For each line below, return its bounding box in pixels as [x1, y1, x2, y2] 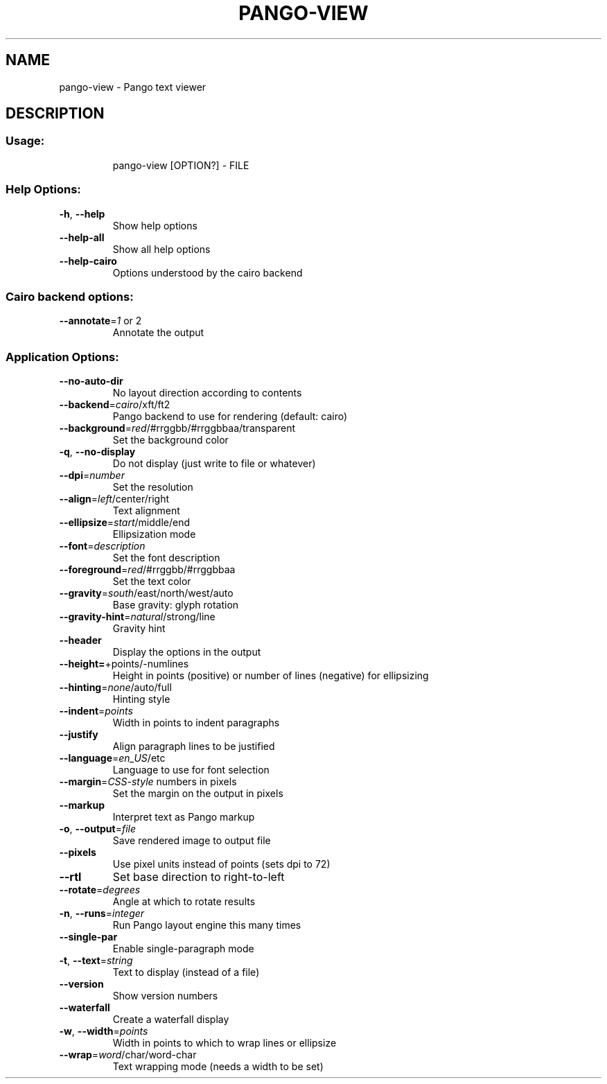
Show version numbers [112, 990, 218, 1002]
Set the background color [112, 434, 229, 446]
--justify [59, 728, 98, 741]
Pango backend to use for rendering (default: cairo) [112, 410, 348, 423]
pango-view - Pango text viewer [59, 80, 206, 93]
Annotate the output [112, 326, 204, 339]
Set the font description [112, 552, 220, 564]
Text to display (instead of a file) [112, 966, 260, 979]
